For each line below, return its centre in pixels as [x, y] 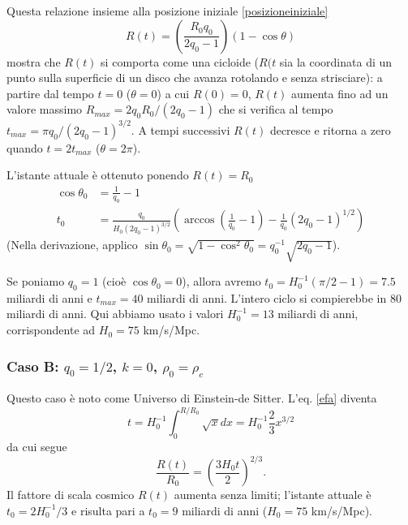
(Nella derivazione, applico [72, 245]
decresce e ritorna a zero [330, 129]
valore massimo [45, 109]
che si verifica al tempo [276, 109]
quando [25, 147]
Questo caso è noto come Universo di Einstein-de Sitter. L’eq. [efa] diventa [192, 398]
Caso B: [33, 366]
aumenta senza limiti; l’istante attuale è [273, 495]
